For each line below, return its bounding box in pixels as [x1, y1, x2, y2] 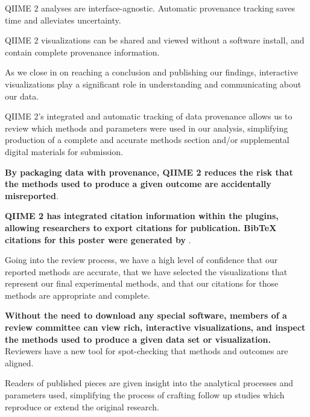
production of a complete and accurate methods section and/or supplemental [5, 133, 289, 146]
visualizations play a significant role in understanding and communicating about [5, 77, 302, 90]
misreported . [5, 189, 59, 202]
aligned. [5, 356, 34, 369]
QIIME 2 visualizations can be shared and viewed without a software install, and [5, 34, 305, 46]
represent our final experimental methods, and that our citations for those [5, 277, 279, 290]
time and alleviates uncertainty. [5, 13, 121, 26]
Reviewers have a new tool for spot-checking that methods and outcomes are [5, 345, 288, 357]
